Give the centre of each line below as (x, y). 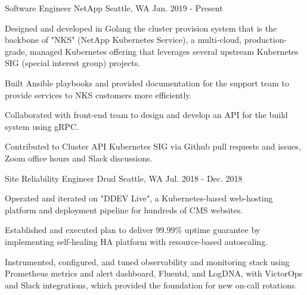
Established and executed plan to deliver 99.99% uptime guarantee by (133, 230)
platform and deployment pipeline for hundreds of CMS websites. (124, 209)
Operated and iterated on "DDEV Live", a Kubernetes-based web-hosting (139, 198)
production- (266, 40)
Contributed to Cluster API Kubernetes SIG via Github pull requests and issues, (153, 146)
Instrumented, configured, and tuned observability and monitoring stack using (147, 261)
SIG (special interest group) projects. (73, 63)
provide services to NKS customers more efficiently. (98, 94)
